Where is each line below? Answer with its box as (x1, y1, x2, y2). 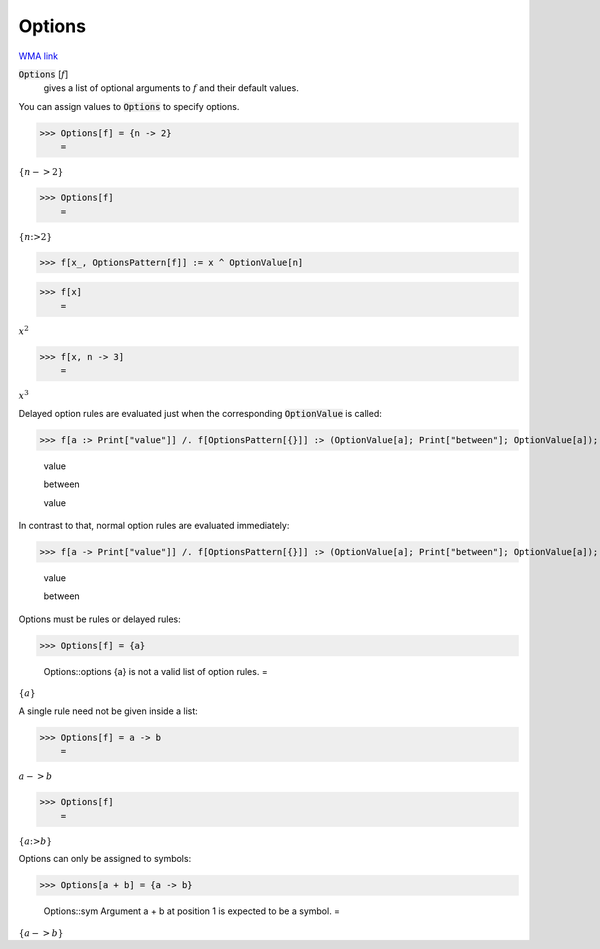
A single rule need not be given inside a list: (18, 705, 199, 717)
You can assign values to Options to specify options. (18, 100, 240, 112)
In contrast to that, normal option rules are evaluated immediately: (18, 520, 290, 532)
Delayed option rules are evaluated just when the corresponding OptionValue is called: (18, 407, 382, 419)
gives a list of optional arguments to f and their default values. (43, 82, 299, 94)
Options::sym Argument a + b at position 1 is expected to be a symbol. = (43, 905, 340, 917)
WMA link (18, 50, 59, 62)
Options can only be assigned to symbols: (18, 853, 192, 865)
